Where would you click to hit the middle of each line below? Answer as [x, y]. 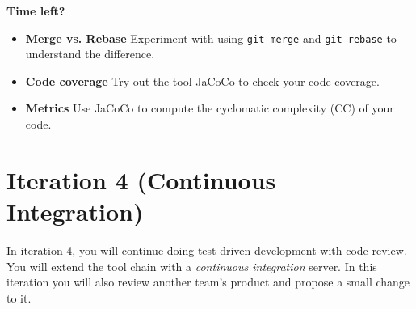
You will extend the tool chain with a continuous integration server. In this [192, 266]
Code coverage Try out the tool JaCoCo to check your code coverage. [202, 80]
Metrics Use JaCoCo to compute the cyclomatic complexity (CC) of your [210, 108]
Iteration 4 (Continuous [141, 179]
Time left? [36, 11]
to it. [19, 297]
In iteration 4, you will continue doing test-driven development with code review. [207, 250]
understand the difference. [90, 54]
